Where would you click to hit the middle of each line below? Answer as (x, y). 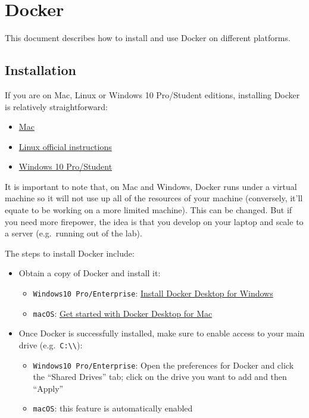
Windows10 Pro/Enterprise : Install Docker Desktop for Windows (153, 293)
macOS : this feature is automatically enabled (113, 408)
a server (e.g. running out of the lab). (74, 233)
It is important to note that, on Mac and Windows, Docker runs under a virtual (151, 186)
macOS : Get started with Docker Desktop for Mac (123, 313)
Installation (40, 70)
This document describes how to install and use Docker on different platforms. (148, 38)
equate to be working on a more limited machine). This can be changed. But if (149, 210)
